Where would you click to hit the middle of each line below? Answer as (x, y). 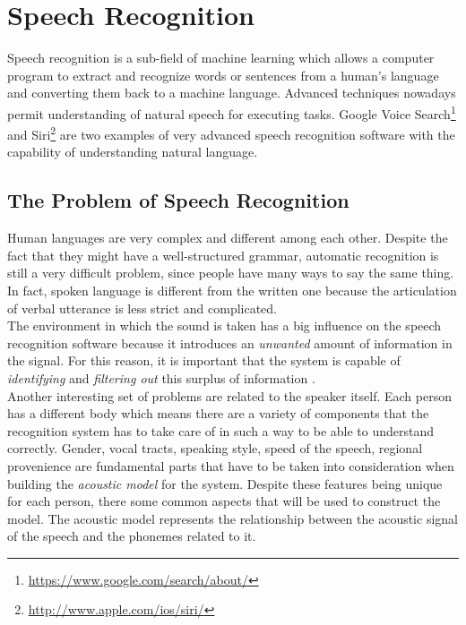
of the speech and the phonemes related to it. (132, 536)
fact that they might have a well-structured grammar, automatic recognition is (223, 255)
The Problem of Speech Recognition (178, 200)
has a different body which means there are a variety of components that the (218, 413)
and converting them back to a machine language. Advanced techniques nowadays (232, 93)
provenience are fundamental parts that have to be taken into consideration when (231, 465)
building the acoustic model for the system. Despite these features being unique (225, 483)
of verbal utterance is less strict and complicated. (142, 308)
